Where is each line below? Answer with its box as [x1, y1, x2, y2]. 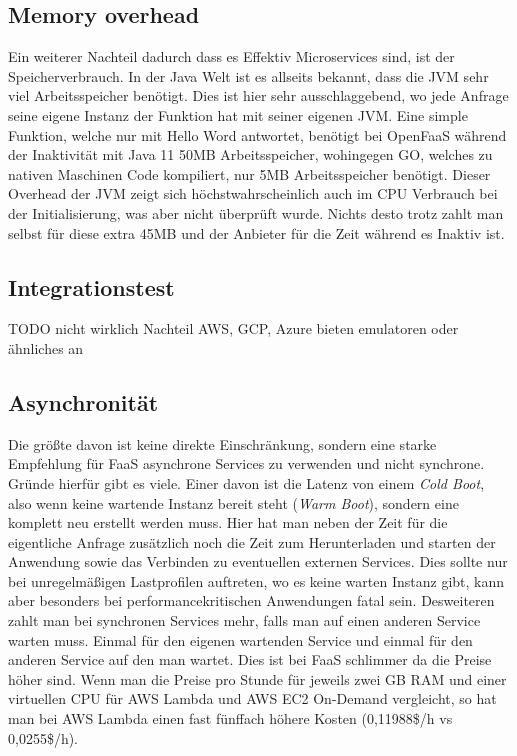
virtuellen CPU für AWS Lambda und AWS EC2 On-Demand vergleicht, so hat [8, 688, 497, 709]
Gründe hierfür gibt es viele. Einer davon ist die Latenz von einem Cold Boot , [8, 472, 485, 493]
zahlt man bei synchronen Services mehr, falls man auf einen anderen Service [8, 610, 481, 631]
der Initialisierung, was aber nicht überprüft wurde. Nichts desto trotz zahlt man [8, 202, 504, 223]
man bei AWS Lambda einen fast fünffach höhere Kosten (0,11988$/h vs [8, 708, 453, 729]
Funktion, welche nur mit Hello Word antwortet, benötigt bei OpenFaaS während [8, 124, 507, 145]
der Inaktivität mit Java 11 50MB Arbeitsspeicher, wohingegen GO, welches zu [8, 144, 493, 165]
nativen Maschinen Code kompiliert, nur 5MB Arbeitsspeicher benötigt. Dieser [8, 163, 491, 184]
